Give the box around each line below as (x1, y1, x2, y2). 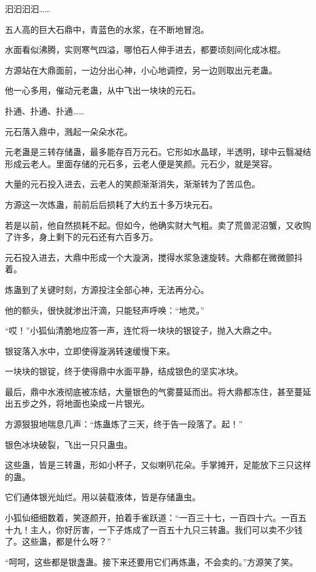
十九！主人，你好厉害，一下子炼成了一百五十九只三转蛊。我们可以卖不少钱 (5, 523, 303, 536)
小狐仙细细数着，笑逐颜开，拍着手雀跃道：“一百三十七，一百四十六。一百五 (5, 511, 307, 524)
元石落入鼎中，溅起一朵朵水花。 (5, 125, 132, 137)
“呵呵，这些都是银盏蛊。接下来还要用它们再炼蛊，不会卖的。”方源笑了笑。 (5, 555, 298, 568)
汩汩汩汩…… (5, 2, 50, 15)
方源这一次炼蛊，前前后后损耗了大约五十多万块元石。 (5, 198, 218, 210)
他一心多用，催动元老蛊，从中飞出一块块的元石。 (5, 84, 201, 97)
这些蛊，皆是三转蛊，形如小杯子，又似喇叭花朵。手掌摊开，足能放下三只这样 (5, 458, 311, 471)
